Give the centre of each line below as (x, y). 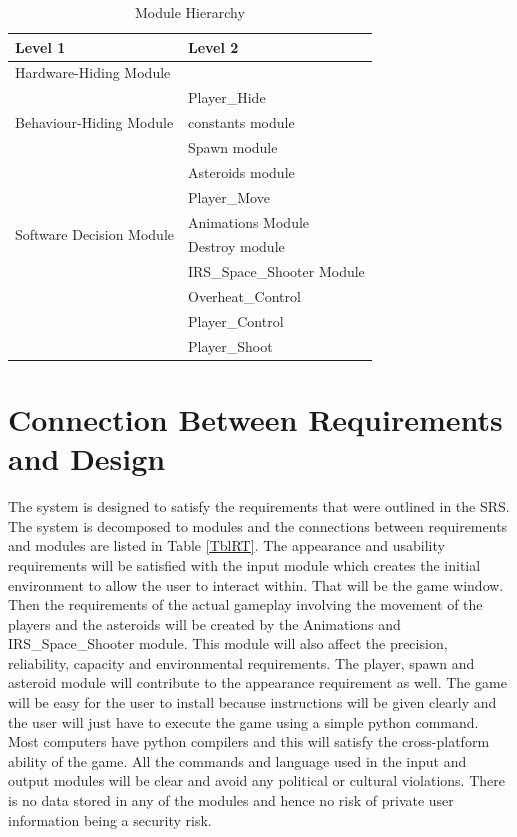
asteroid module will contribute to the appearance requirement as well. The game (257, 682)
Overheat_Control (244, 296)
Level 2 (213, 46)
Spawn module (232, 146)
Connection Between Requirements (255, 419)
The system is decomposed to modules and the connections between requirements (258, 525)
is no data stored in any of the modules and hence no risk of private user (231, 800)
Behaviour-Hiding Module (94, 122)
